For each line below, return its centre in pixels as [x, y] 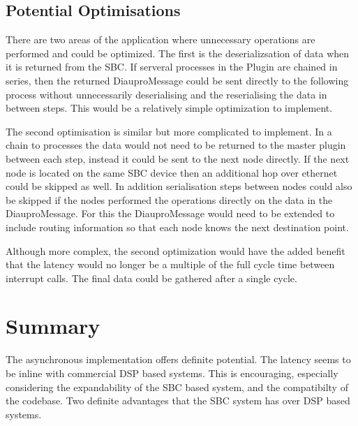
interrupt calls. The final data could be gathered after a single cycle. [151, 278]
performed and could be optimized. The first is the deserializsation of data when [178, 53]
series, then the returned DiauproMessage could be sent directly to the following [177, 80]
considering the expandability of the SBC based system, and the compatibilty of [177, 387]
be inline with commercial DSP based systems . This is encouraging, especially [172, 373]
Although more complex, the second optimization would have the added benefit [176, 250]
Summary [53, 326]
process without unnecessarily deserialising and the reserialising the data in [166, 94]
